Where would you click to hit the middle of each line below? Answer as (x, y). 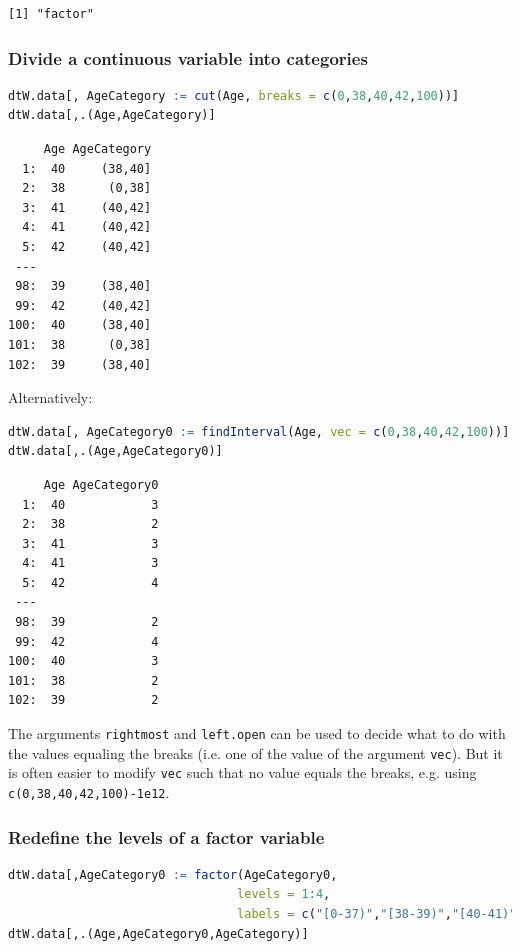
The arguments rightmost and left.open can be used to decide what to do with (257, 733)
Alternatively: (50, 397)
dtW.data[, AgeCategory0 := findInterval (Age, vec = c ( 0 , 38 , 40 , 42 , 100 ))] (259, 431)
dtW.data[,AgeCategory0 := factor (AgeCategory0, (173, 874)
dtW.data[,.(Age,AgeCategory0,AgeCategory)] (158, 933)
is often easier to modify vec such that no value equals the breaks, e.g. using (242, 772)
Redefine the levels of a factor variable (166, 836)
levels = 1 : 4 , (284, 894)
